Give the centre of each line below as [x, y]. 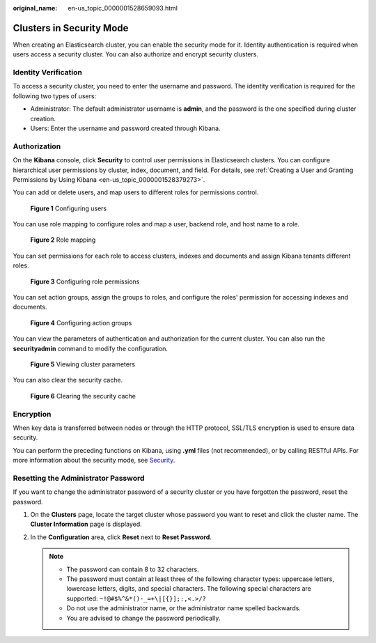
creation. [43, 118]
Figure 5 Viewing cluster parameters [83, 364]
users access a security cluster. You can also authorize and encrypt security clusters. [136, 54]
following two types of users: [55, 96]
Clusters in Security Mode [71, 28]
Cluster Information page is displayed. [86, 524]
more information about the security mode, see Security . [94, 460]
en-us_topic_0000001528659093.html [123, 8]
